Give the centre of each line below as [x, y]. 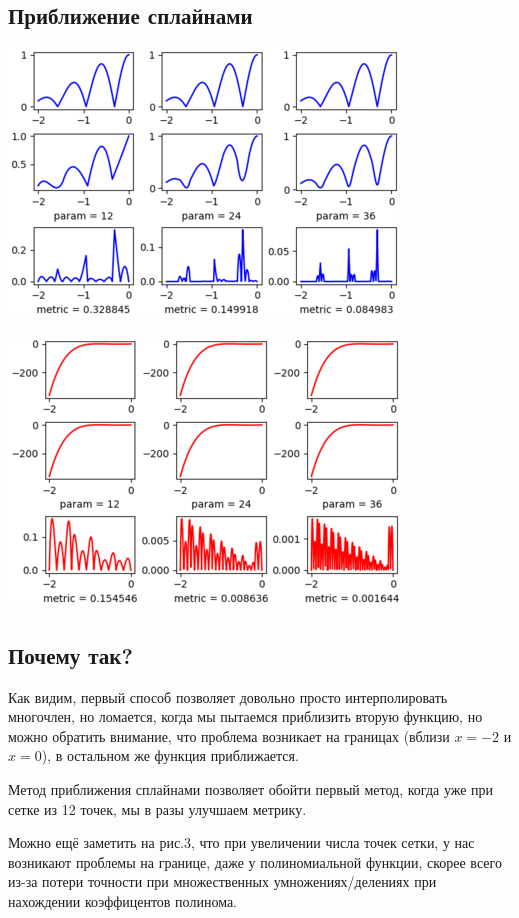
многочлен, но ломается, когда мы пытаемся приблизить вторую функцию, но [245, 716]
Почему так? [70, 654]
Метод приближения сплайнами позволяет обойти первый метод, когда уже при [251, 788]
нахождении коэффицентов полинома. [122, 900]
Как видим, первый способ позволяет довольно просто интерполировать [228, 696]
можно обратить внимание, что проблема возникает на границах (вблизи [229, 735]
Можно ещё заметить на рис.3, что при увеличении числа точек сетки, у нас [241, 842]
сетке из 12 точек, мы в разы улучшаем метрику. [157, 808]
